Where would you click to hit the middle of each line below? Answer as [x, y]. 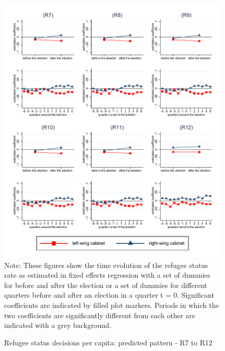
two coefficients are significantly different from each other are [100, 315]
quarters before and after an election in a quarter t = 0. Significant [109, 295]
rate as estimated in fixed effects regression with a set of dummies [107, 275]
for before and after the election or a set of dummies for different [106, 285]
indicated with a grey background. [58, 325]
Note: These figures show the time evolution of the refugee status [106, 265]
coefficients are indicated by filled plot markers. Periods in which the [112, 305]
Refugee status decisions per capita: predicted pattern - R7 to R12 [108, 342]
